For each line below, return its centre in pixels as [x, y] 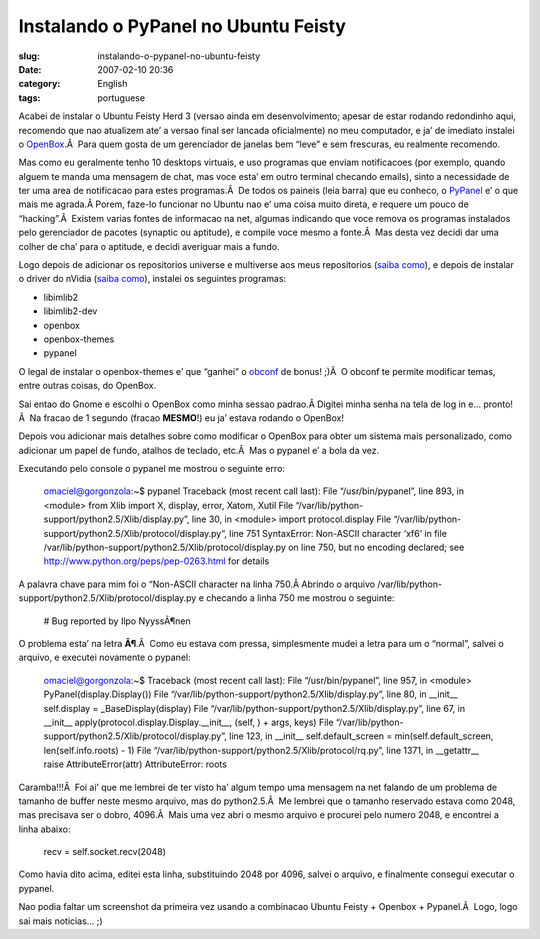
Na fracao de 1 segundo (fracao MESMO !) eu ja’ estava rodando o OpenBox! [187, 417]
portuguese [121, 97]
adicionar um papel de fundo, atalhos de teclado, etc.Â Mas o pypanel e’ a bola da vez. [199, 450]
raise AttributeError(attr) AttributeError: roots [135, 764]
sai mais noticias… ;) [61, 921]
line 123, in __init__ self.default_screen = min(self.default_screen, [361, 736]
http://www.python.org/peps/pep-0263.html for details [156, 561]
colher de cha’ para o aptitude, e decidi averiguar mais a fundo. [149, 246]
